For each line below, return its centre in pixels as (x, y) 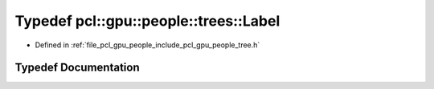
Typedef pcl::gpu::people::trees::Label (147, 21)
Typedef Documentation (77, 68)
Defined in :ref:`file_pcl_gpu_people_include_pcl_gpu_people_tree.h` (147, 45)
